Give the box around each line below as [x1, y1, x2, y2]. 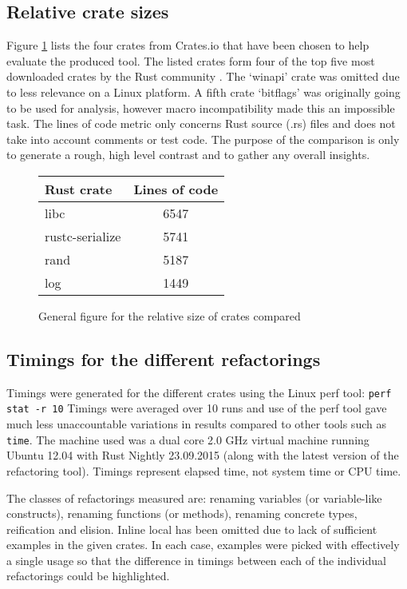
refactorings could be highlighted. [6, 567, 170, 584]
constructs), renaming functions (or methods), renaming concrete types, [6, 505, 358, 522]
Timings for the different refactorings [6, 346, 321, 371]
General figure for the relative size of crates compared [38, 307, 301, 324]
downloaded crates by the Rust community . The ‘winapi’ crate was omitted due [6, 68, 400, 85]
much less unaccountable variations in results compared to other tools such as [6, 416, 386, 432]
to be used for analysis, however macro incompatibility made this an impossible [6, 99, 395, 116]
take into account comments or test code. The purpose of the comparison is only [6, 130, 400, 147]
